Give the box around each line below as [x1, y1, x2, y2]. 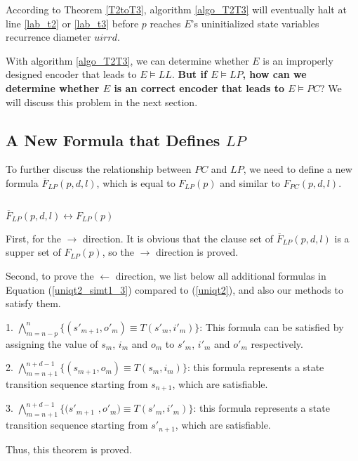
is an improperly [263, 53, 333, 67]
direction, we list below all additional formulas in [115, 268, 326, 283]
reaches [150, 15, 181, 30]
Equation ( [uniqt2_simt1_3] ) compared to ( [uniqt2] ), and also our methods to [6, 282, 343, 297]
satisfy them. [6, 296, 61, 311]
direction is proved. [155, 245, 239, 259]
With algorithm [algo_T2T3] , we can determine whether [6, 53, 249, 67]
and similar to [220, 175, 280, 190]
